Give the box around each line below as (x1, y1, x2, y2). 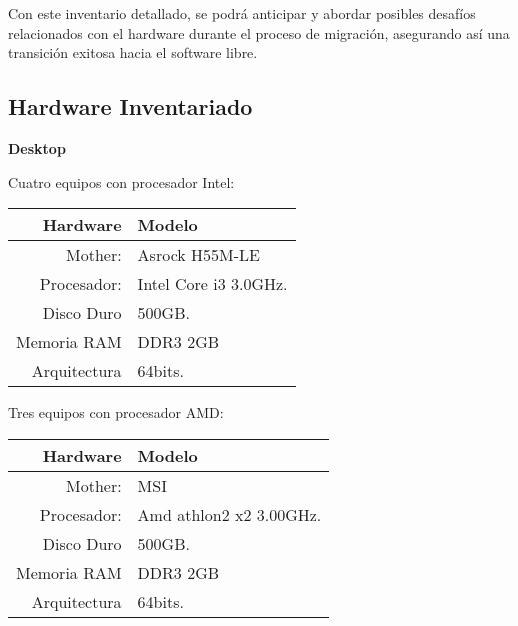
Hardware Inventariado (8, 91, 253, 122)
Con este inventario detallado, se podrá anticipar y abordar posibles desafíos (8, 3, 476, 23)
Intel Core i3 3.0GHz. (137, 272, 288, 296)
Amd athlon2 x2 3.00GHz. (137, 502, 322, 526)
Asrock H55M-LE (137, 243, 260, 267)
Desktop (8, 137, 66, 158)
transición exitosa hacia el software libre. (8, 42, 258, 63)
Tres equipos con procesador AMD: (8, 402, 224, 423)
